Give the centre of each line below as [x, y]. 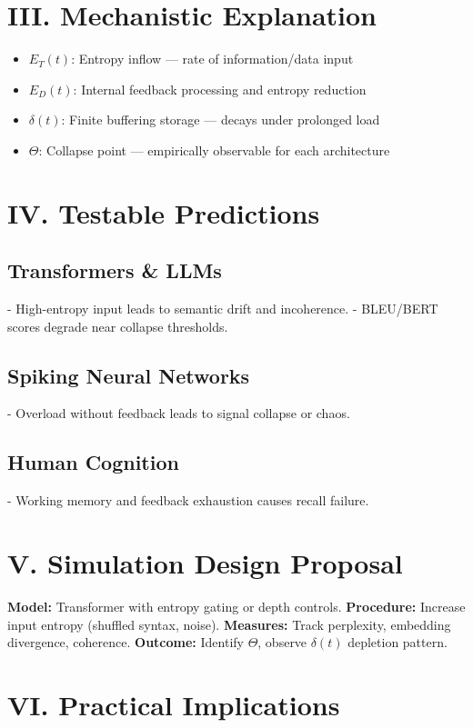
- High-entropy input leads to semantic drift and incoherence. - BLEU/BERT [223, 309]
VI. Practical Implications [174, 704]
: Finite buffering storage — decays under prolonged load [221, 120]
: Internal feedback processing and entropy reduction [220, 89]
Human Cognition [93, 462]
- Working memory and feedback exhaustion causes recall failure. [188, 500]
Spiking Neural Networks [129, 375]
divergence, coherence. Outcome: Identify [126, 642]
